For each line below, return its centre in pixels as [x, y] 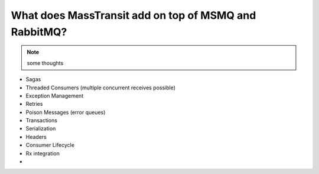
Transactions [41, 121]
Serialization [41, 129]
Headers [36, 137]
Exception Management [55, 96]
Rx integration [43, 153]
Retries [34, 104]
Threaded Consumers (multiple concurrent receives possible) [101, 88]
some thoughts [45, 63]
